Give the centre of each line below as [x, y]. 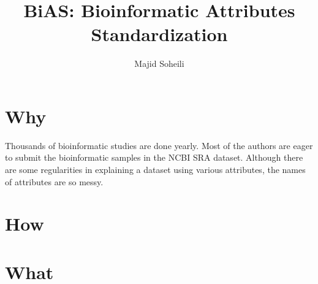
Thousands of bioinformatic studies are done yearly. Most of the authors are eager [159, 145]
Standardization [159, 34]
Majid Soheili [159, 63]
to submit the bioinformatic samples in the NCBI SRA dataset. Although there [154, 157]
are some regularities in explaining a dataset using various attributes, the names [155, 170]
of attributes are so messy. [54, 181]
